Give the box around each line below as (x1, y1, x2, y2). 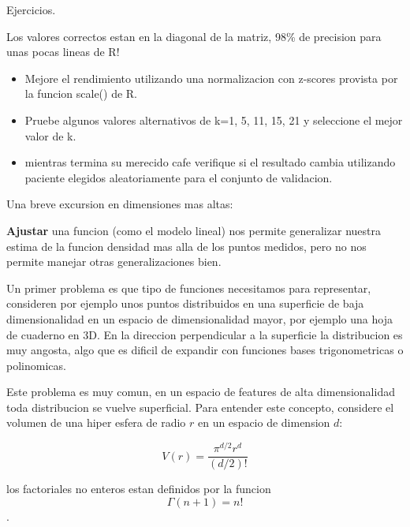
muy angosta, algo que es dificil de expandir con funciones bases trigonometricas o (6, 342, 404, 358)
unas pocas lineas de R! (6, 43, 120, 60)
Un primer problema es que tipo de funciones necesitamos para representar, (6, 279, 371, 296)
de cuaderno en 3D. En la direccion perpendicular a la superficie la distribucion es (6, 326, 403, 342)
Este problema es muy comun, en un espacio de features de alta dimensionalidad (6, 383, 395, 400)
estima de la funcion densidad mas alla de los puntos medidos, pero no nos (6, 237, 367, 254)
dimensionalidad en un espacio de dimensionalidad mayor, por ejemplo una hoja (6, 310, 393, 327)
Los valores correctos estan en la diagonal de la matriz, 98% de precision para (6, 28, 382, 44)
